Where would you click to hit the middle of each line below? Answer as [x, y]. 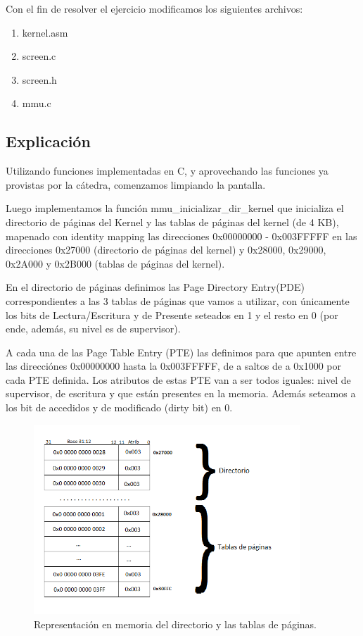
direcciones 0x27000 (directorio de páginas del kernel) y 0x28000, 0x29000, [166, 250]
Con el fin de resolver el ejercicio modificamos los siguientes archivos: [154, 8]
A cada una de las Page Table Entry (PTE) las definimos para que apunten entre [181, 352]
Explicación [48, 141]
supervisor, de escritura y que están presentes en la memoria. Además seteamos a [181, 393]
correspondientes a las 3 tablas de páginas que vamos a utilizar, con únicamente [178, 300]
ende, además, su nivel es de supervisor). [93, 329]
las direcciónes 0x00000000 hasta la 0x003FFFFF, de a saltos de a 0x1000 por [174, 366]
